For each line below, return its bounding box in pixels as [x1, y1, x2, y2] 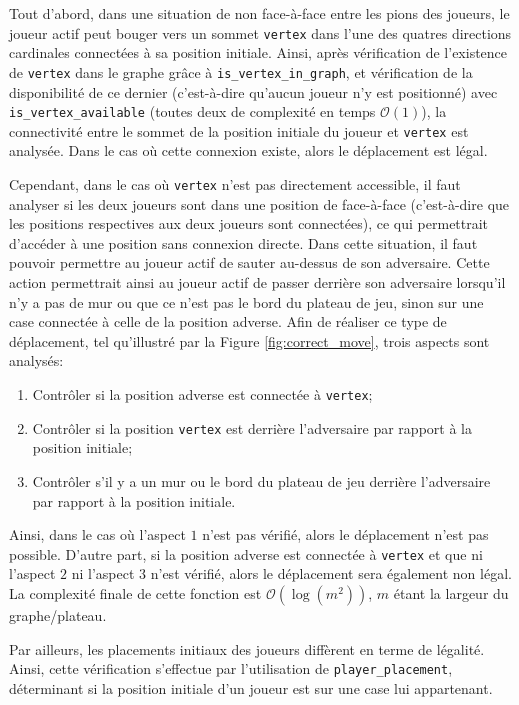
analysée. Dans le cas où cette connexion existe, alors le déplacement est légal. [9, 140, 488, 161]
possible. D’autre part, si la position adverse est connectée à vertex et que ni [9, 543, 483, 564]
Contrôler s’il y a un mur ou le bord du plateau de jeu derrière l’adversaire [32, 470, 491, 491]
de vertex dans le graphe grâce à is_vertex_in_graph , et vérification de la [9, 61, 473, 82]
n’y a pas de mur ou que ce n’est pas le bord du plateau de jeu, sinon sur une [9, 291, 484, 312]
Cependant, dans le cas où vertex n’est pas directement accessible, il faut [9, 174, 461, 194]
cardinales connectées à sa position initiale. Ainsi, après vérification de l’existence [9, 42, 508, 63]
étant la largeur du [393, 582, 509, 603]
